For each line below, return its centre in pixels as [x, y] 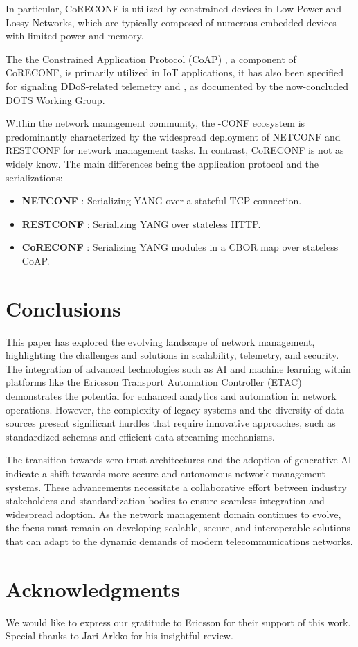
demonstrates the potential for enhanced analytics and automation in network [171, 396]
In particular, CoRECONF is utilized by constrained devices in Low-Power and [174, 8]
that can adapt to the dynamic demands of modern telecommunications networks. [179, 541]
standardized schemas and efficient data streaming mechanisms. [140, 436]
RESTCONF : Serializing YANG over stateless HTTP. [141, 223]
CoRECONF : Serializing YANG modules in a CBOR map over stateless [180, 247]
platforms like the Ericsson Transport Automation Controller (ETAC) [154, 382]
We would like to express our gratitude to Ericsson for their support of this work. [178, 622]
